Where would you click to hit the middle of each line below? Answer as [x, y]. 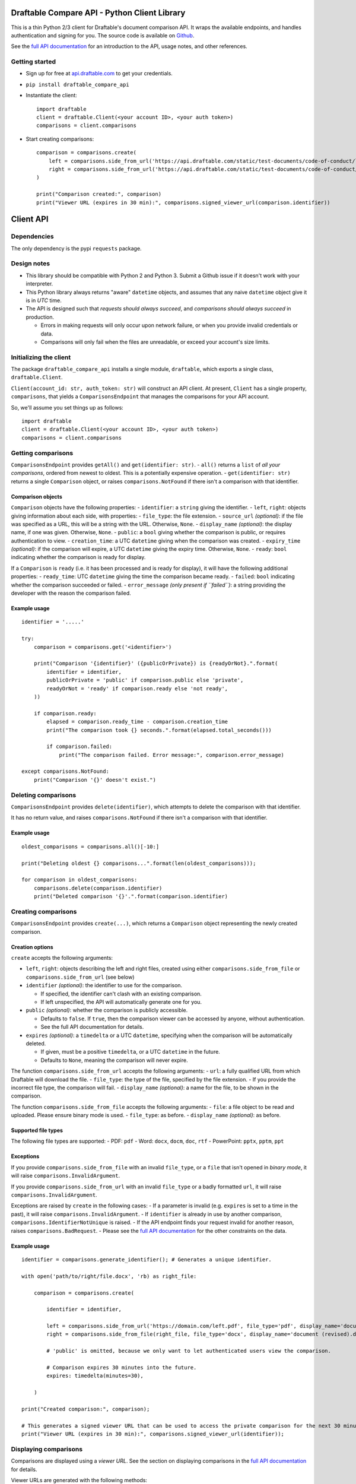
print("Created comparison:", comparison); [86, 1409]
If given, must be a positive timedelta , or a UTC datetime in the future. [131, 1052]
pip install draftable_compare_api [78, 84]
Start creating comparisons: [60, 139]
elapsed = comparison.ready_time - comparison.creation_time [137, 722]
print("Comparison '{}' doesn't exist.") [95, 780]
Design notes [31, 264]
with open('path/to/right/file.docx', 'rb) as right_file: [109, 1276]
